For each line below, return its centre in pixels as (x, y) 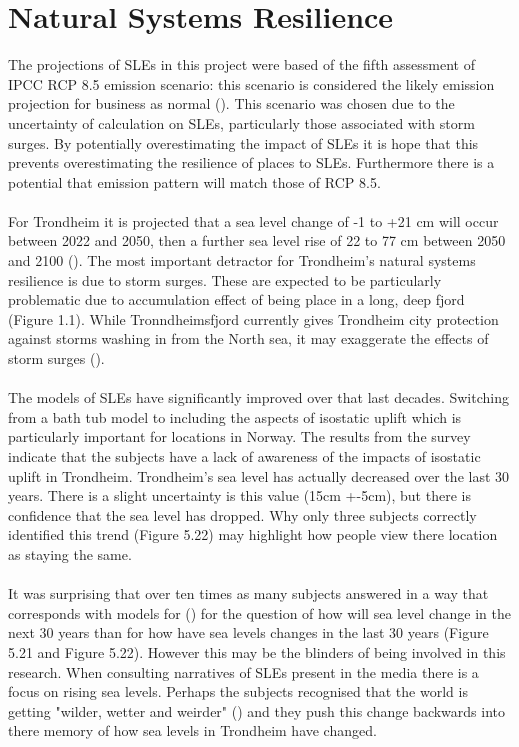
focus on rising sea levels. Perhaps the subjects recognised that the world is (238, 691)
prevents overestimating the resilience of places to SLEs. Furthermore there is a (251, 162)
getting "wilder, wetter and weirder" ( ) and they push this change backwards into (257, 710)
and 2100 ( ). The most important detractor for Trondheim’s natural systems (242, 260)
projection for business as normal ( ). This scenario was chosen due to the (231, 103)
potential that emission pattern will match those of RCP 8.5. (194, 181)
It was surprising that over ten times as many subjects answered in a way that (248, 593)
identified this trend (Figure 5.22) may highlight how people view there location (253, 534)
